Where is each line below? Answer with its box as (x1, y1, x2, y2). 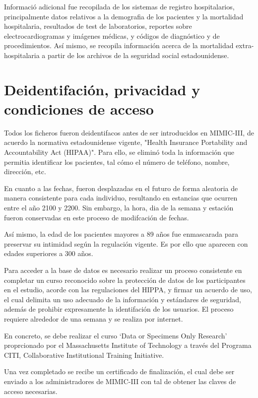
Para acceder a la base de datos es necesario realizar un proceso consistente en (4, 265, 242, 275)
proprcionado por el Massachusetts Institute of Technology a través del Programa (4, 340, 252, 350)
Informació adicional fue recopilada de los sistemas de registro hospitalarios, (4, 1, 235, 11)
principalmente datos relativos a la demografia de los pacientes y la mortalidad (4, 11, 244, 21)
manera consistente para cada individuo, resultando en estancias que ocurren (4, 193, 238, 203)
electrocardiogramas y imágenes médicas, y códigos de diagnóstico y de (4, 30, 220, 41)
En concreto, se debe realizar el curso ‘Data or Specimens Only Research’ (4, 330, 227, 340)
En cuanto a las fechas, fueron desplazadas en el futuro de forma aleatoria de (4, 183, 238, 193)
